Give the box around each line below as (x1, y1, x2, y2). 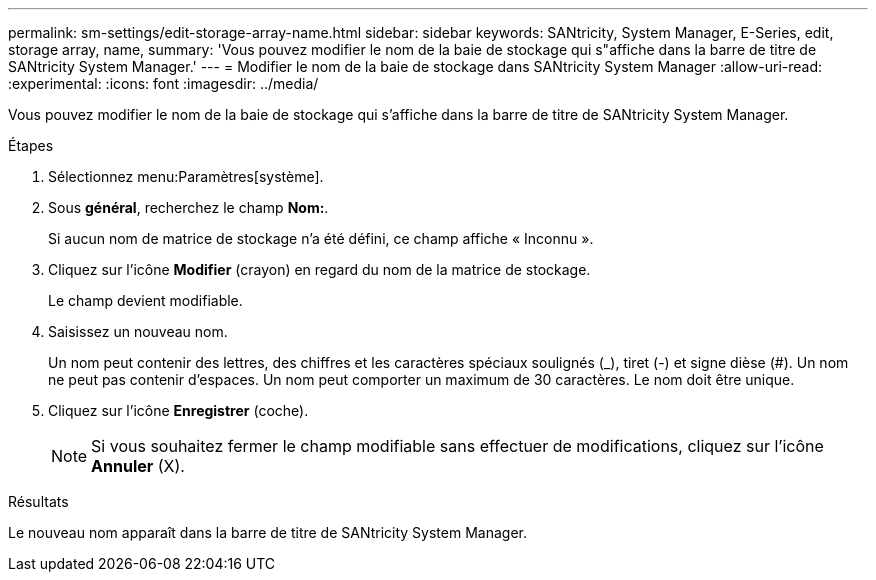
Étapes (8, 137, 54, 154)
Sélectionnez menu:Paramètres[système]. (48, 168, 324, 185)
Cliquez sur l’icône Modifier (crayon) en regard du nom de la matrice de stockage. (48, 261, 591, 278)
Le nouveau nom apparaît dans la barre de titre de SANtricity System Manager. (8, 524, 527, 541)
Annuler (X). (91, 456, 185, 476)
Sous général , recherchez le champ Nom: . (48, 199, 329, 216)
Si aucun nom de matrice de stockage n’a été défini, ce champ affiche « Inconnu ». (48, 230, 594, 247)
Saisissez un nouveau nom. (48, 323, 228, 340)
